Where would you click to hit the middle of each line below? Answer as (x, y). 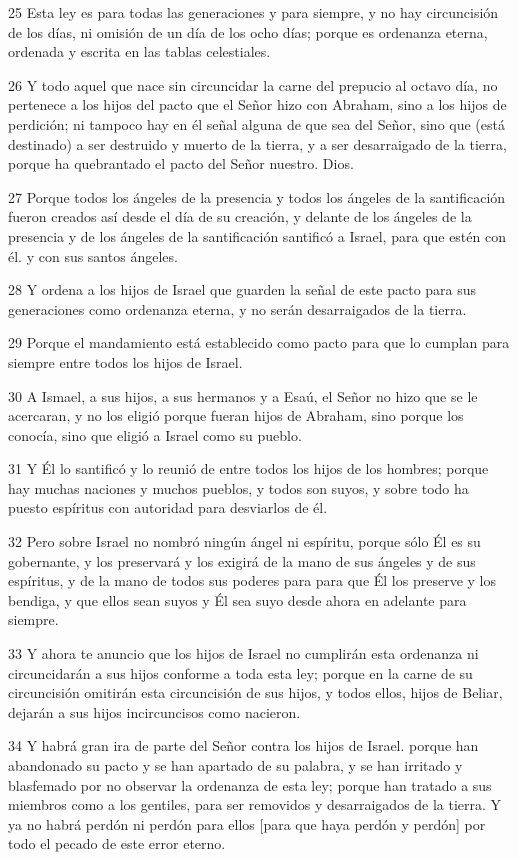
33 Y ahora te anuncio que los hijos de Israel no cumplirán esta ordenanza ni (243, 653)
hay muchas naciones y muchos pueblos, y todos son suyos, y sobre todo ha (238, 487)
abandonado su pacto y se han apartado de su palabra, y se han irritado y (235, 765)
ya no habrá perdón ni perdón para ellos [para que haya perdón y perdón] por (247, 823)
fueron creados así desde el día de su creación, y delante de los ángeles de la (240, 216)
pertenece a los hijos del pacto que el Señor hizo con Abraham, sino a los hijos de (257, 104)
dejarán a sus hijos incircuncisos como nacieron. (154, 711)
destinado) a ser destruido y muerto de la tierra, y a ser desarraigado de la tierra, (257, 143)
